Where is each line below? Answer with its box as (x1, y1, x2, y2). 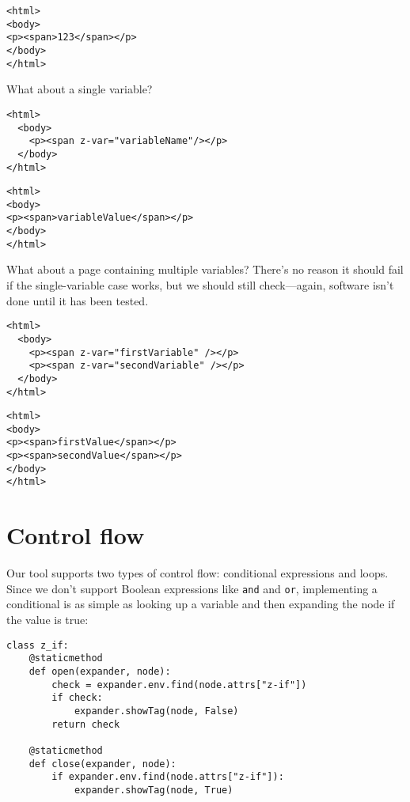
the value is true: (6, 611, 89, 628)
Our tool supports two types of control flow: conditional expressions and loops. (6, 565, 389, 581)
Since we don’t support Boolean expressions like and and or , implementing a (6, 580, 378, 596)
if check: (51, 692, 103, 704)
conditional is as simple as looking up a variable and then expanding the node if (6, 596, 395, 612)
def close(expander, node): (28, 758, 177, 770)
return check (51, 718, 120, 730)
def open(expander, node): (28, 665, 171, 677)
